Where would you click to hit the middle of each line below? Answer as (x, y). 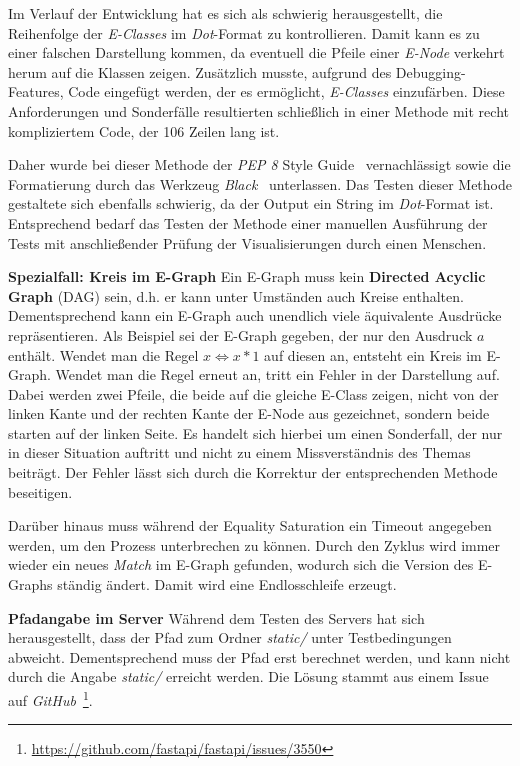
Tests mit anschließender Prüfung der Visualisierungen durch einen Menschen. (247, 242)
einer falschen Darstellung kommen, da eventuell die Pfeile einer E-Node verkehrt (256, 52)
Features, (36, 91)
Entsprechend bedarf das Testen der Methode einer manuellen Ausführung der (248, 222)
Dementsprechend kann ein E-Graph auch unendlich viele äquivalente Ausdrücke (255, 315)
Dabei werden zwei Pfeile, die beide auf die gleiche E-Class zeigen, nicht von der (253, 393)
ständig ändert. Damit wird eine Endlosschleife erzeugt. (227, 584)
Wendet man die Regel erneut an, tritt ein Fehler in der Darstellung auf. (277, 374)
